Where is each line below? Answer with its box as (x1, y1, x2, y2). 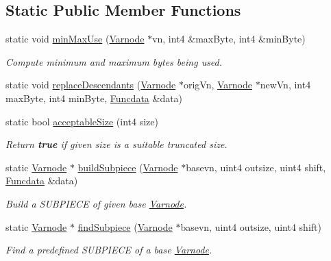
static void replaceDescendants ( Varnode (5, 77, 176, 92)
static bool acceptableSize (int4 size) (5, 114, 158, 128)
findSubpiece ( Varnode (77, 219, 173, 234)
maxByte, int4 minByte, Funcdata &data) (5, 90, 183, 105)
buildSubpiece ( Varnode (77, 160, 178, 174)
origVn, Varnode (183, 77, 252, 92)
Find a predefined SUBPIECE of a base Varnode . (5, 243, 212, 257)
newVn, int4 (260, 77, 311, 92)
